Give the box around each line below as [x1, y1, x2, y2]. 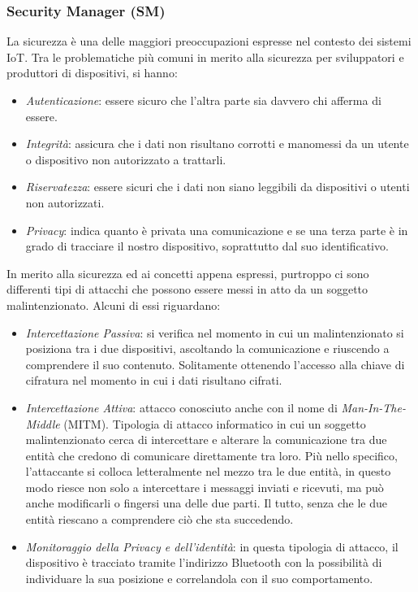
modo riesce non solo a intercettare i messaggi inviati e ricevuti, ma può [25, 478, 384, 495]
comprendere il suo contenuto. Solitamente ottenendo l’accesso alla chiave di [25, 355, 405, 372]
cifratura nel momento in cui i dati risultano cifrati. [25, 372, 282, 389]
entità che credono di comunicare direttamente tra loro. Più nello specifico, [25, 446, 398, 464]
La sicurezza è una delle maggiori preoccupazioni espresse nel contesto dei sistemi [6, 33, 412, 50]
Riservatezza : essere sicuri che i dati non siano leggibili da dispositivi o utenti [25, 178, 410, 195]
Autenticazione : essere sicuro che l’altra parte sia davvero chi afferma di [25, 92, 381, 108]
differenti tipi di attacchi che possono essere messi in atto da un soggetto [6, 281, 368, 298]
